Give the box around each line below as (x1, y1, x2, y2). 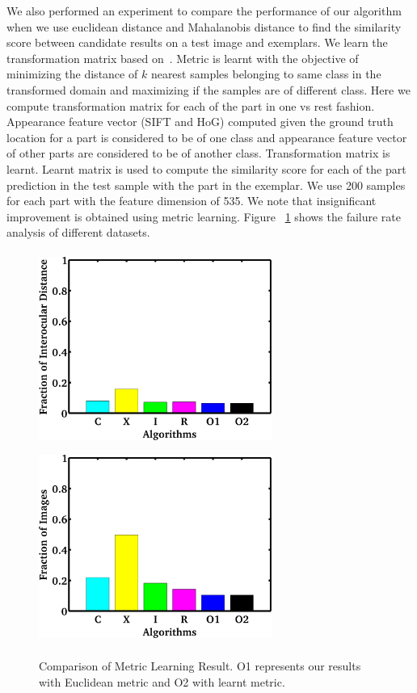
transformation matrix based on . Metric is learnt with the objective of (6, 49, 359, 66)
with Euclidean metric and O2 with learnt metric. (39, 673, 285, 690)
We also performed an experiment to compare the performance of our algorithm (6, 2, 402, 19)
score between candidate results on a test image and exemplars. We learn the (6, 34, 388, 51)
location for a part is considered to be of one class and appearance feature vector (6, 128, 407, 145)
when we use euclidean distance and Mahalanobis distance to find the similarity (6, 18, 402, 35)
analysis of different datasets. (6, 224, 150, 241)
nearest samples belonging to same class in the (150, 65, 381, 82)
